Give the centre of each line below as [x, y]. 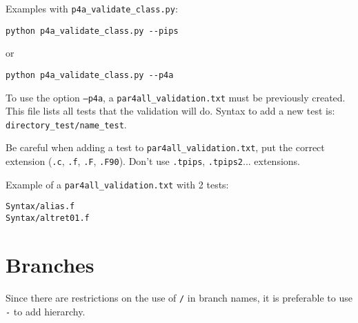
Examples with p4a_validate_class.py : [92, 8]
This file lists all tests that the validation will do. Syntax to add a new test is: [170, 111]
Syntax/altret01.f [48, 218]
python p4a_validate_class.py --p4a [90, 75]
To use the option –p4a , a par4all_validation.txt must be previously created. [176, 97]
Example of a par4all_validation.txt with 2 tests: [117, 184]
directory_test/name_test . [66, 124]
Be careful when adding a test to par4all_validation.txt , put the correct [165, 147]
